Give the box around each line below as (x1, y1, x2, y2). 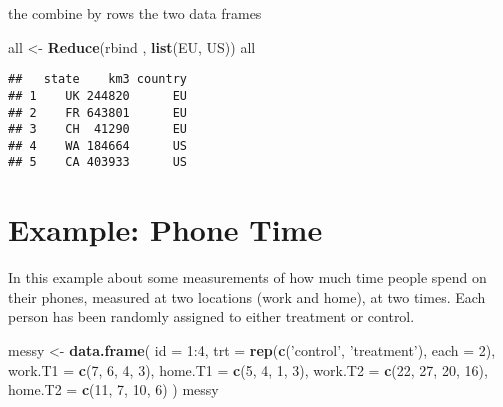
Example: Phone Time (8, 209, 323, 250)
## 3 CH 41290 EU (8, 122, 187, 137)
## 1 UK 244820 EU (8, 88, 187, 103)
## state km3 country (8, 72, 187, 87)
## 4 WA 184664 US (8, 138, 187, 153)
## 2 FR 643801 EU (8, 105, 187, 120)
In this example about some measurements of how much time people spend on (8, 267, 487, 288)
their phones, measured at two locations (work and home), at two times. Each (8, 286, 486, 307)
